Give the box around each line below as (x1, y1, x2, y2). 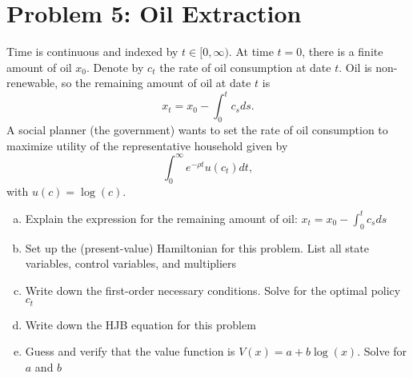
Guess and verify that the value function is (25, 343, 235, 360)
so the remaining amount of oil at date (61, 74, 251, 91)
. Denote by (86, 58, 144, 75)
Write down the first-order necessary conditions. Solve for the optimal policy (25, 281, 401, 298)
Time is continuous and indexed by (6, 43, 178, 60)
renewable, (6, 74, 58, 91)
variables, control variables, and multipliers (25, 255, 237, 272)
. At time (228, 43, 274, 60)
